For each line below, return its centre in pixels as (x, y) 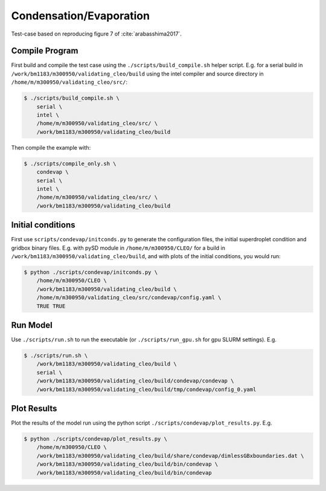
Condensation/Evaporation (81, 16)
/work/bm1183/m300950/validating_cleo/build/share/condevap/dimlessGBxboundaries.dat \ (170, 456)
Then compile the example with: (51, 147)
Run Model (32, 325)
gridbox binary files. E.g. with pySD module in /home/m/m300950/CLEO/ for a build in (118, 248)
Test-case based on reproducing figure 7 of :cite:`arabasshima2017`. (97, 34)
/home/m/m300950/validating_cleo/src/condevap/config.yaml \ (129, 298)
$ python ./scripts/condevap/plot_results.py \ (95, 439)
